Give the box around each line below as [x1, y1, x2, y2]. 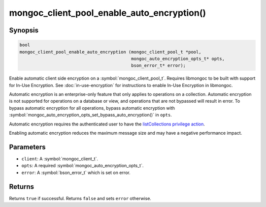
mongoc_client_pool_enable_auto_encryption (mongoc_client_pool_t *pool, [19, 49, 201, 55]
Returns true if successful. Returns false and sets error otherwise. [9, 195, 151, 201]
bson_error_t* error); [131, 63, 186, 68]
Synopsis [9, 26, 39, 34]
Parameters [9, 143, 46, 151]
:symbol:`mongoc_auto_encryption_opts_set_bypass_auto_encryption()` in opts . [9, 112, 172, 118]
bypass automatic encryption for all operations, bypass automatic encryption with [9, 105, 175, 111]
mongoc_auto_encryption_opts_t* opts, [131, 56, 225, 61]
